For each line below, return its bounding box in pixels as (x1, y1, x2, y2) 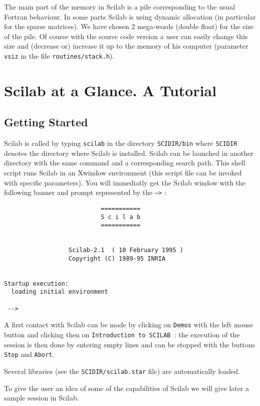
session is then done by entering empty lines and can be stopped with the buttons (4, 339, 255, 349)
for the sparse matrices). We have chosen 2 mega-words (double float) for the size (4, 21, 253, 32)
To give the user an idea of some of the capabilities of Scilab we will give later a (4, 382, 249, 393)
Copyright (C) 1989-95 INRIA (68, 255, 166, 262)
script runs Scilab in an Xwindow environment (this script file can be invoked (4, 167, 242, 178)
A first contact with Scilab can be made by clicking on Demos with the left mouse (4, 319, 253, 330)
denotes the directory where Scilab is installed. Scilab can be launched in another (4, 147, 253, 158)
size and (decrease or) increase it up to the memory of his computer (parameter (4, 41, 248, 51)
